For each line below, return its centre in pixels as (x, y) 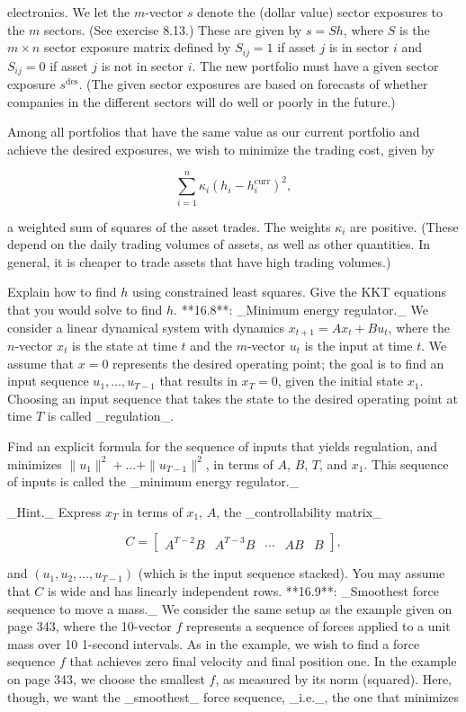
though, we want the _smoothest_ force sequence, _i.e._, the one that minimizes (233, 696)
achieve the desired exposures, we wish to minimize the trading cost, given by (221, 149)
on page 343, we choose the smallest (106, 678)
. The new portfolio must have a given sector (315, 65)
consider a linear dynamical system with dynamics (146, 327)
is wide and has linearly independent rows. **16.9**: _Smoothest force (243, 590)
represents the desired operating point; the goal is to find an (278, 363)
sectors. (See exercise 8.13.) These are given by (173, 29)
